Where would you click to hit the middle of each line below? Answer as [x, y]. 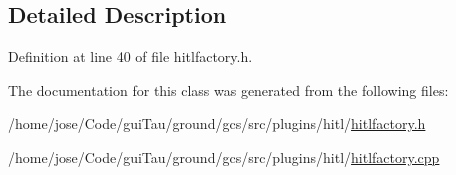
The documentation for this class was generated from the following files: [228, 89]
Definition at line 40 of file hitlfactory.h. [130, 56]
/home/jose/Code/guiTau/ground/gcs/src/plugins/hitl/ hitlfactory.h [217, 123]
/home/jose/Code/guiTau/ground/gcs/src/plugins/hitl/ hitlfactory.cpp [224, 156]
